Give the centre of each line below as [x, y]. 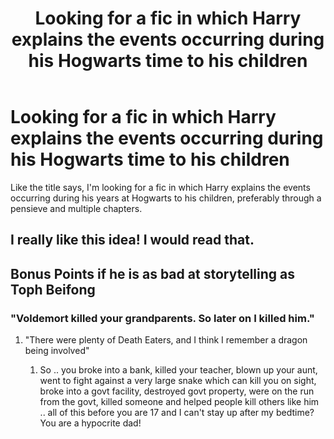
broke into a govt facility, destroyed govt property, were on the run [177, 391]
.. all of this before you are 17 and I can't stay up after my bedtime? [177, 413]
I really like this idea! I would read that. [132, 240]
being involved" [57, 351]
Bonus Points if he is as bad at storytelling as [152, 273]
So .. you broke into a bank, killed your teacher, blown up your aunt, [178, 370]
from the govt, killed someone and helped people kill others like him [179, 402]
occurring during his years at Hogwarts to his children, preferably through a [166, 198]
